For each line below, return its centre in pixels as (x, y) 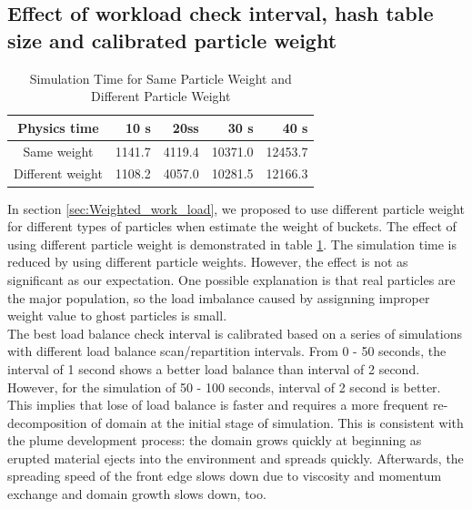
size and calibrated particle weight (172, 40)
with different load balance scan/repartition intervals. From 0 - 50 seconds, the (227, 351)
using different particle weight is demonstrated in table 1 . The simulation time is (232, 244)
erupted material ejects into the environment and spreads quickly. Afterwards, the (236, 458)
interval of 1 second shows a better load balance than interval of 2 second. (214, 368)
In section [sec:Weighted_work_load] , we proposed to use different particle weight (236, 208)
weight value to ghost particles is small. (117, 316)
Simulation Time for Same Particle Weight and (161, 78)
